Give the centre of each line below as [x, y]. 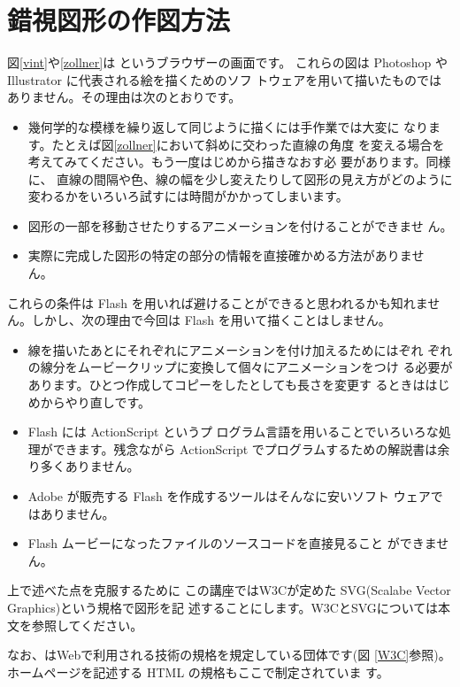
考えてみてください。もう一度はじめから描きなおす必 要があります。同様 [239, 162]
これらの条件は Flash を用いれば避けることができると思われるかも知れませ [224, 302]
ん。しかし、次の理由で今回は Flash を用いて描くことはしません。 [199, 320]
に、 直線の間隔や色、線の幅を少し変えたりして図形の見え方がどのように [240, 178]
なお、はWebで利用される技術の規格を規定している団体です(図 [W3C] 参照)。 [229, 655]
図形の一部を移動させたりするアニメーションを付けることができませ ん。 [240, 225]
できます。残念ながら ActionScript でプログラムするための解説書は [245, 448]
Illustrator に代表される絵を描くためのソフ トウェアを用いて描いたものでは [224, 79]
